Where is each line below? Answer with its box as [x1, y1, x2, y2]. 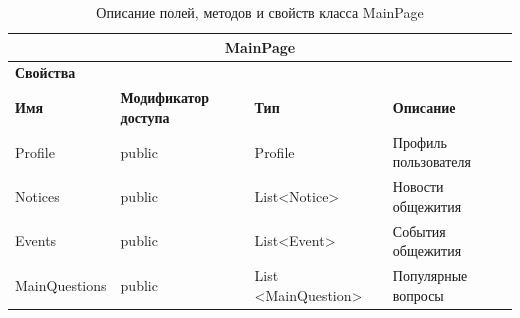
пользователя [392, 151, 471, 172]
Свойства [15, 62, 76, 83]
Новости [392, 176, 444, 197]
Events [15, 230, 57, 251]
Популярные [392, 265, 468, 286]
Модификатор [120, 87, 210, 108]
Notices [15, 185, 60, 206]
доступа [120, 106, 170, 127]
